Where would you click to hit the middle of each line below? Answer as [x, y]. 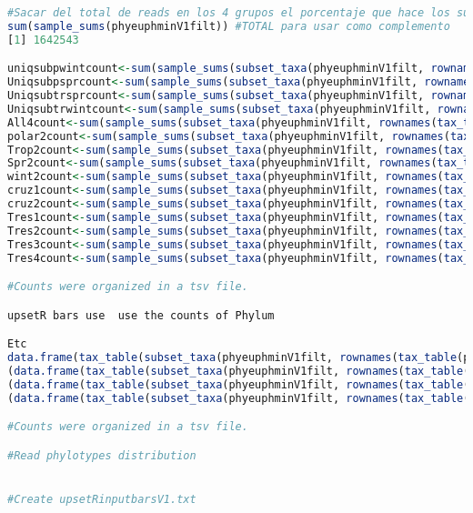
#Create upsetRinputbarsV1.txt [102, 499]
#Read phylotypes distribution [102, 455]
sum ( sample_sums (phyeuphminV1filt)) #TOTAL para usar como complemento [229, 26]
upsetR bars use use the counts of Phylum [141, 315]
